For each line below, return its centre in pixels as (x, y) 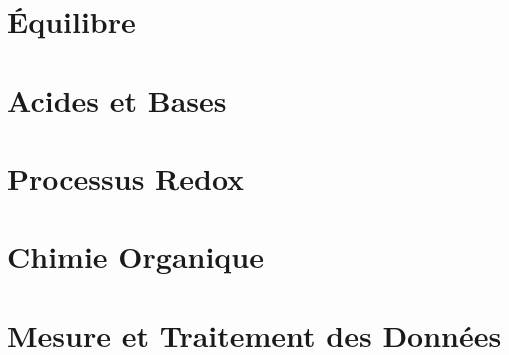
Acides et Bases (117, 99)
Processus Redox (126, 177)
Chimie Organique (136, 256)
